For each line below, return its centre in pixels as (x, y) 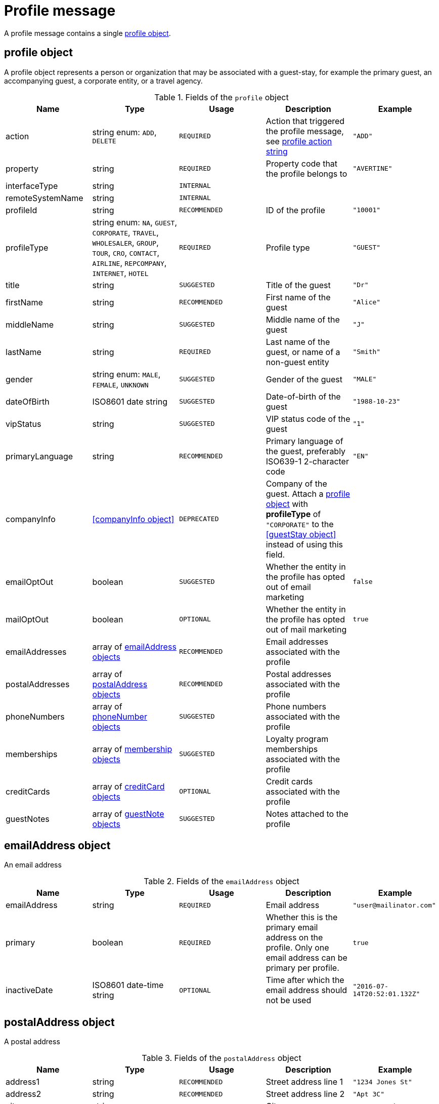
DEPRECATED (199, 519)
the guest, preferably (306, 451)
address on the (294, 938)
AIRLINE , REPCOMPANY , (129, 263)
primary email (292, 928)
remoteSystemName (45, 198)
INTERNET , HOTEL (120, 273)
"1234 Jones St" (382, 1082)
